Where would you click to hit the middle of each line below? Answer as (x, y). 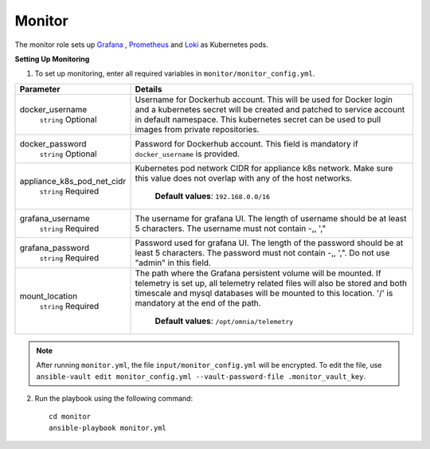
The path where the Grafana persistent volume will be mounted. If (258, 273)
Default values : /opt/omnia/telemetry (224, 321)
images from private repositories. (197, 129)
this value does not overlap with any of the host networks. (244, 178)
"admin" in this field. (173, 263)
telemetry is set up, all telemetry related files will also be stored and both (271, 283)
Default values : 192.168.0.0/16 (213, 196)
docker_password (53, 143)
